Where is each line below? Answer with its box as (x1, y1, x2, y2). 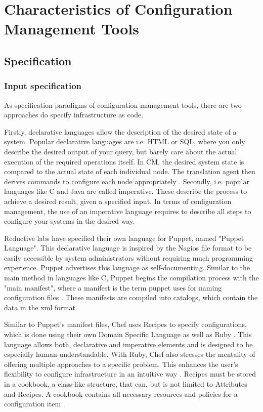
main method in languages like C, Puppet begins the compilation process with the (4, 272, 259, 283)
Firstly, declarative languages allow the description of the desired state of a (4, 126, 237, 137)
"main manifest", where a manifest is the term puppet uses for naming (4, 282, 222, 293)
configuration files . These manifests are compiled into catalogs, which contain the (4, 292, 258, 303)
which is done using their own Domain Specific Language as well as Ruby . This (4, 329, 252, 340)
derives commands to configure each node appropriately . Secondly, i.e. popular (4, 176, 249, 186)
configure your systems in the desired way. (4, 216, 135, 226)
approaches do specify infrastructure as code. (4, 109, 144, 120)
